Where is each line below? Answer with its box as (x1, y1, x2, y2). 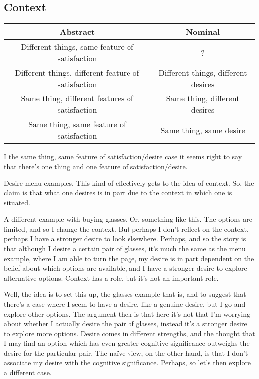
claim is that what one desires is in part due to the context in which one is (4, 187, 232, 197)
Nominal (185, 26, 220, 38)
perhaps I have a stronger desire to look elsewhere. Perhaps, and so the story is (4, 233, 246, 244)
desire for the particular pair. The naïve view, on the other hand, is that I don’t (4, 347, 248, 358)
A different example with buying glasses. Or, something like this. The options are (4, 214, 252, 224)
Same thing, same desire (160, 124, 245, 136)
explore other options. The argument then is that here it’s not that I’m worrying (4, 308, 250, 319)
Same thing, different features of (21, 93, 133, 104)
